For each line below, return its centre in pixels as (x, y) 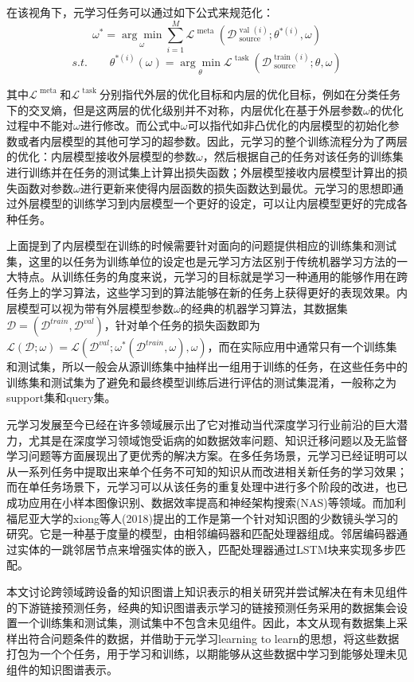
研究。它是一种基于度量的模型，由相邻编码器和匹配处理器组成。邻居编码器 (201, 534)
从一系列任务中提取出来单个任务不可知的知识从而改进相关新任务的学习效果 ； (207, 471)
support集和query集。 (61, 398)
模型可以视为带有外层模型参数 (95, 308)
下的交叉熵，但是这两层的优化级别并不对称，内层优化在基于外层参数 (185, 109)
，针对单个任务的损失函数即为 (182, 325)
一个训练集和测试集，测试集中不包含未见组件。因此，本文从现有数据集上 (207, 623)
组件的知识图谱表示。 (62, 669)
